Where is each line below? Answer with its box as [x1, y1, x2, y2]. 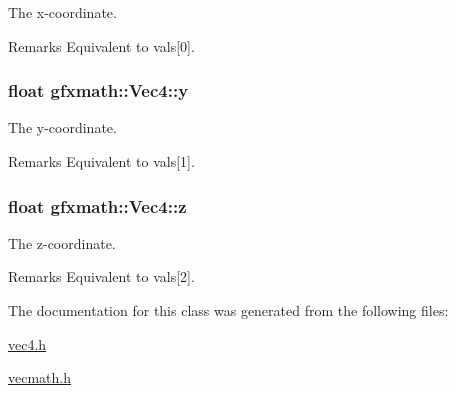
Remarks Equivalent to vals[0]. [8, 35, 195, 56]
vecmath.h [8, 367, 71, 388]
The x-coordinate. [8, 2, 117, 22]
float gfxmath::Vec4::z [8, 193, 187, 218]
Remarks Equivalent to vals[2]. [8, 266, 195, 287]
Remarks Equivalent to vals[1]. [8, 151, 195, 171]
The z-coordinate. [8, 232, 116, 253]
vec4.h [8, 333, 47, 354]
